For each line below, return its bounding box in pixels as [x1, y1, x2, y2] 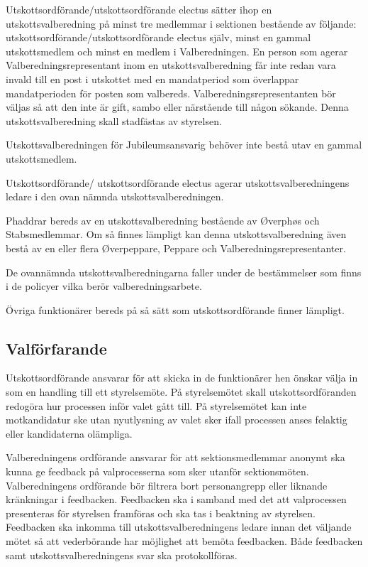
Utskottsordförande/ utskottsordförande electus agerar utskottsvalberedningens [6, 175, 350, 190]
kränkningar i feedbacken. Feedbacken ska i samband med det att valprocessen [6, 492, 347, 507]
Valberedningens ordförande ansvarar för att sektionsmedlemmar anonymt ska [6, 450, 345, 465]
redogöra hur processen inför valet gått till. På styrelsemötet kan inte [6, 398, 307, 413]
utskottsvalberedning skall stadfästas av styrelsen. [6, 113, 222, 128]
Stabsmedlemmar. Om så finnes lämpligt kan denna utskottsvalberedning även [6, 227, 347, 242]
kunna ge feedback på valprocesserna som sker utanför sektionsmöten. [6, 464, 309, 479]
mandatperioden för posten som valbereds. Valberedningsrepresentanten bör [6, 85, 336, 100]
